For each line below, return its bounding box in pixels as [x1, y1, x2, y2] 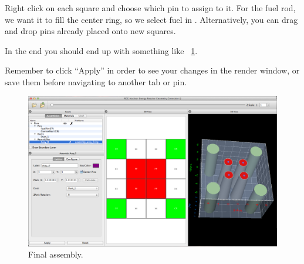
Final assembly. [28, 248, 83, 260]
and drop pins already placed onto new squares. [5, 25, 176, 37]
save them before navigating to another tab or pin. [5, 75, 187, 88]
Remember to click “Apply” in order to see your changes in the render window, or [5, 64, 300, 76]
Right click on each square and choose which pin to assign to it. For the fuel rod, [5, 2, 296, 14]
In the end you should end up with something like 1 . [5, 44, 198, 56]
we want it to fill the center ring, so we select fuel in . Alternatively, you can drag [5, 13, 298, 25]
